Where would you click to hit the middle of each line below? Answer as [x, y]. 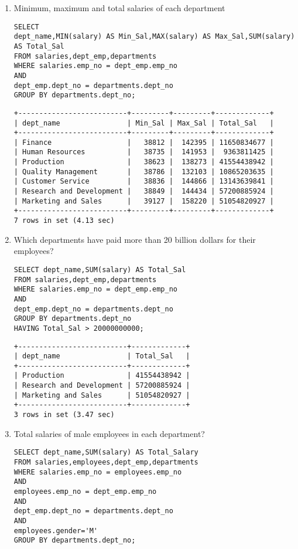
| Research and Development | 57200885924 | [102, 386]
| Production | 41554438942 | [102, 376]
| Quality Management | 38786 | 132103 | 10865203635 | [144, 172]
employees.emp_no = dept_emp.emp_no [85, 491]
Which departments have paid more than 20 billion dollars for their [135, 239]
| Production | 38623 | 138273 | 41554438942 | [144, 162]
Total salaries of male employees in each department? [109, 433]
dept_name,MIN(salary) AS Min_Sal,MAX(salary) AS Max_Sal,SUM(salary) [154, 37]
